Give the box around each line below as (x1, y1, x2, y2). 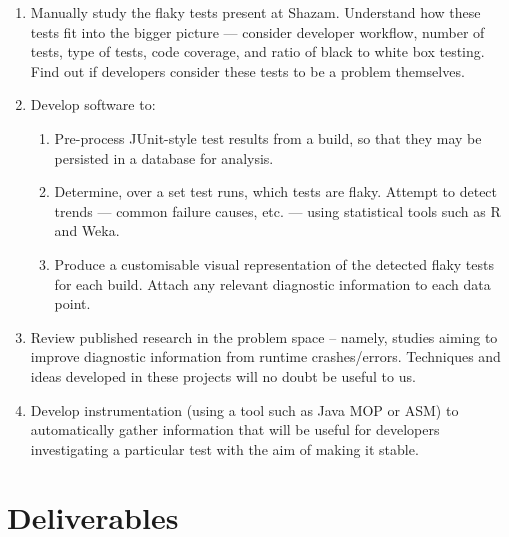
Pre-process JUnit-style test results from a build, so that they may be (54, 127, 482, 148)
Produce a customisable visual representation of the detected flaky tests (54, 253, 495, 274)
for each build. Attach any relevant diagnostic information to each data (54, 273, 491, 294)
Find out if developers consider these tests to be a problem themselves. (30, 60, 465, 81)
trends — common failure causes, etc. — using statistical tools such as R (54, 200, 501, 221)
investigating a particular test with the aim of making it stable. (30, 438, 419, 459)
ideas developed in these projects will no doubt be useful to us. (30, 365, 416, 386)
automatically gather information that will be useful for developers (30, 419, 440, 440)
